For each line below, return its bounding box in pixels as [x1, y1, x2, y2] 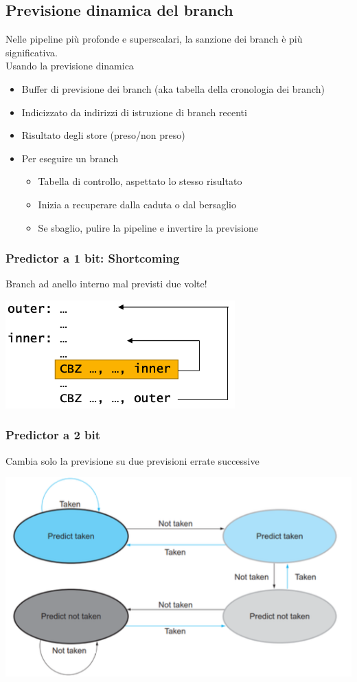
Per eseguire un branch [21, 151, 119, 165]
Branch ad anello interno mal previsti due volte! [5, 276, 207, 291]
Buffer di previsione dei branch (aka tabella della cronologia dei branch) [21, 81, 325, 96]
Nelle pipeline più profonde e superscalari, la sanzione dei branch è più [5, 32, 303, 46]
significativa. [5, 45, 58, 59]
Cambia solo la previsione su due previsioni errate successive [5, 453, 260, 467]
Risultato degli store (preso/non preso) [21, 128, 185, 142]
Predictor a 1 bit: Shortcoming [5, 250, 180, 267]
